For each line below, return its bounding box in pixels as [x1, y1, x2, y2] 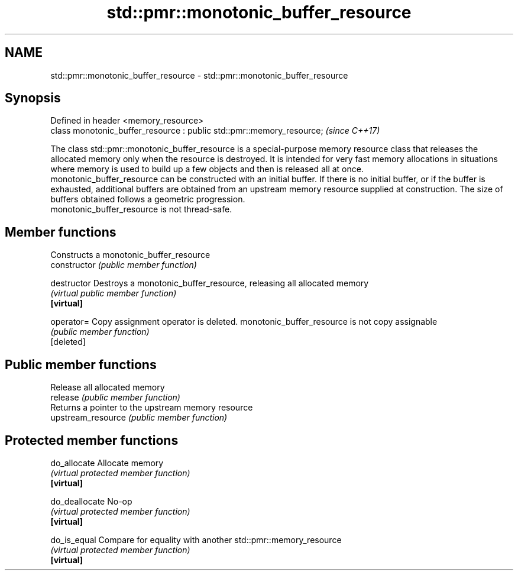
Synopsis [5, 91, 61, 106]
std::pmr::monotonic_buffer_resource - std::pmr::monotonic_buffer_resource [50, 70, 348, 80]
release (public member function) [50, 392, 180, 403]
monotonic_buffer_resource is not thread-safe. [50, 204, 232, 215]
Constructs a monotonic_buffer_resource [50, 250, 211, 260]
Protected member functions [5, 432, 179, 448]
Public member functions [5, 357, 157, 372]
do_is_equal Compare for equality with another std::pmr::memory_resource [50, 534, 342, 545]
